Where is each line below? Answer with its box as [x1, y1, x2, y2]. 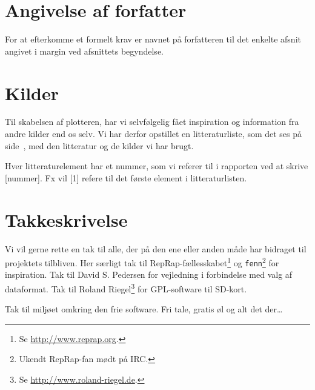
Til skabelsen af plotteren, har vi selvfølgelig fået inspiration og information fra [5, 115, 299, 128]
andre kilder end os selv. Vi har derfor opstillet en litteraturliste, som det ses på [5, 127, 302, 140]
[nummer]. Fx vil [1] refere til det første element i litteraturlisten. [5, 171, 247, 184]
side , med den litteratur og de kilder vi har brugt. [5, 139, 194, 152]
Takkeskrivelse [5, 207, 128, 232]
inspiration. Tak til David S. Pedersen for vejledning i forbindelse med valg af [5, 268, 293, 281]
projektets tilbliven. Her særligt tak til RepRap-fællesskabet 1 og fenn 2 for [5, 255, 279, 269]
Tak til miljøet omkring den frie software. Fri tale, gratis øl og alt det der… [5, 303, 283, 315]
